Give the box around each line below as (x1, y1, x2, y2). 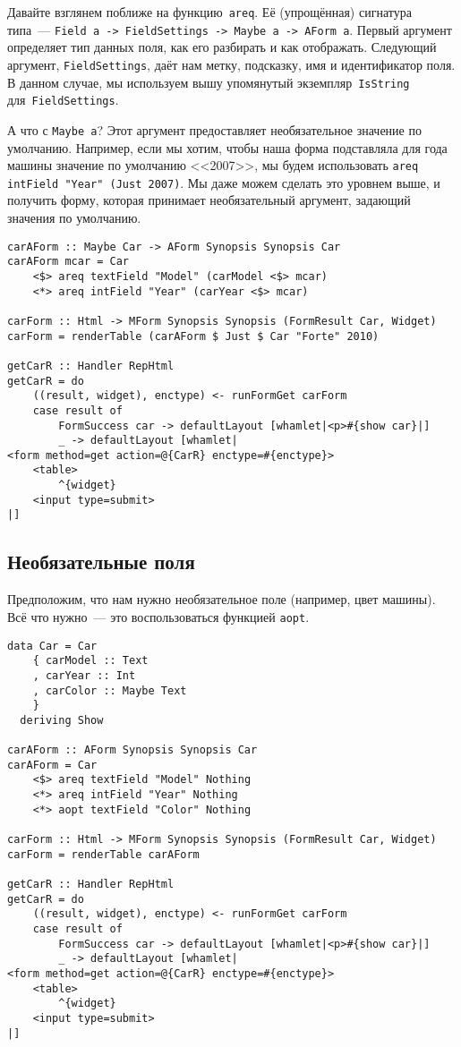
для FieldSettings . (7, 90, 119, 109)
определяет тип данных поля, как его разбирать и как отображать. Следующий (7, 38, 437, 56)
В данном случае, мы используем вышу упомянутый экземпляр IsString (7, 72, 410, 91)
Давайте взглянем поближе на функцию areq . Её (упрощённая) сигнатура (7, 3, 412, 21)
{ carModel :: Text (32, 654, 149, 668)
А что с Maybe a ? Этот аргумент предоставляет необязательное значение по (7, 120, 422, 139)
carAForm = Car (7, 758, 98, 771)
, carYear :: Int (32, 668, 136, 682)
